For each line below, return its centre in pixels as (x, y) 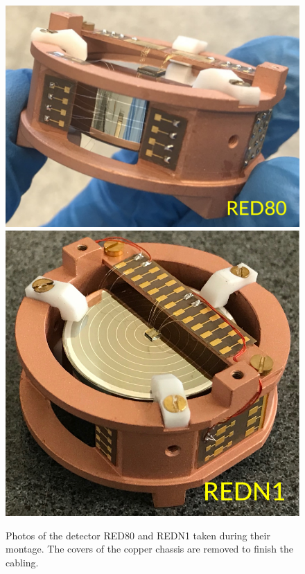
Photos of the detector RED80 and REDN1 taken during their (138, 535)
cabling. (22, 562)
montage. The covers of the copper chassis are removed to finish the (150, 549)
